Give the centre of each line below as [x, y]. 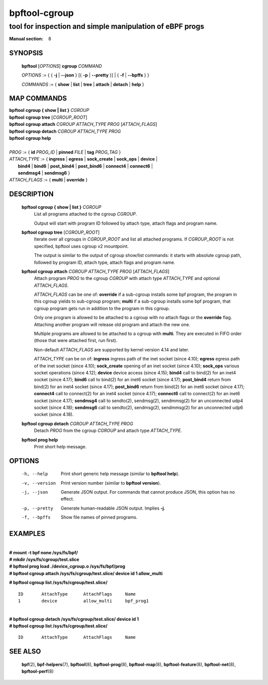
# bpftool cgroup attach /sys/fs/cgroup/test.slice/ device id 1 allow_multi [86, 573]
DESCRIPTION [32, 194]
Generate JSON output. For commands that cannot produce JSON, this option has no [148, 492]
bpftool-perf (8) [38, 672]
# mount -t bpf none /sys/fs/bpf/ [43, 552]
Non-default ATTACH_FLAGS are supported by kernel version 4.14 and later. [112, 349]
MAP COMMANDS [38, 99]
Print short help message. [60, 446]
